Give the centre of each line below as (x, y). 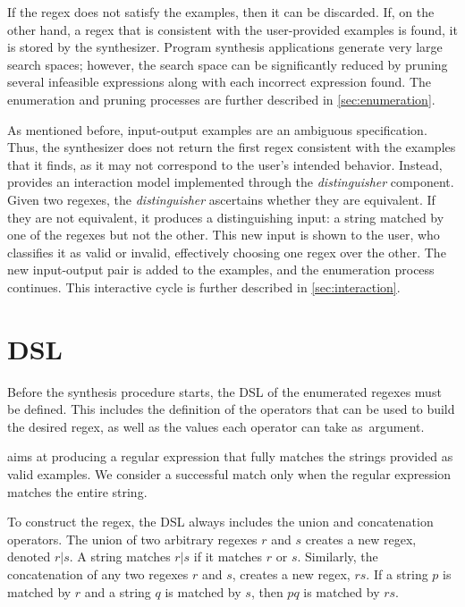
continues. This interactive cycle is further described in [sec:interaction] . (204, 287)
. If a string (397, 573)
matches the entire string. (77, 491)
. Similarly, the (338, 556)
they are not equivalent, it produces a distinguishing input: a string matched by (226, 217)
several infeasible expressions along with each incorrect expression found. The (219, 82)
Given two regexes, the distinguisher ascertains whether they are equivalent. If (221, 199)
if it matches (228, 556)
